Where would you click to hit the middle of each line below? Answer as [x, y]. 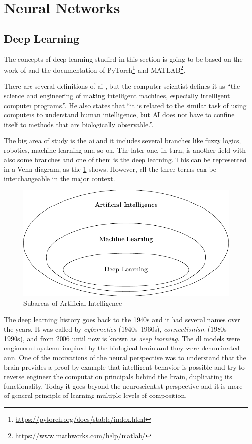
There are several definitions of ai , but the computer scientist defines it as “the [122, 86]
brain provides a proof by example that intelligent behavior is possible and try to [124, 367]
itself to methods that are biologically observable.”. [79, 124]
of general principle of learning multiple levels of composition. [95, 395]
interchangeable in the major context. [60, 178]
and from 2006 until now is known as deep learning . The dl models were [134, 338]
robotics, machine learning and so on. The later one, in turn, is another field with [125, 150]
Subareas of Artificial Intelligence [73, 303]
